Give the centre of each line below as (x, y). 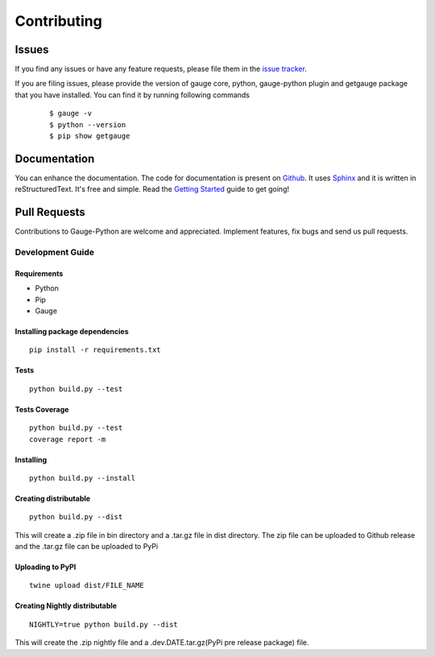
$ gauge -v (71, 114)
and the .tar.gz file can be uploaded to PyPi (87, 547)
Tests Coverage (42, 409)
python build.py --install (83, 478)
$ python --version (88, 124)
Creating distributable (53, 498)
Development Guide (54, 252)
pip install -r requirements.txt (95, 350)
